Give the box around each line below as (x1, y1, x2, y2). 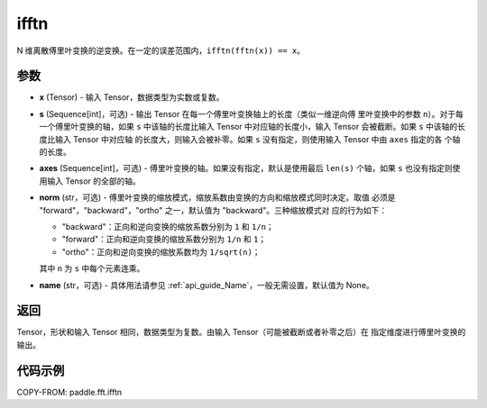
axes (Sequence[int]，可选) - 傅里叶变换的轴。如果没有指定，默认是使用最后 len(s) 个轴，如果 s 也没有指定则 (39, 163, 453, 174)
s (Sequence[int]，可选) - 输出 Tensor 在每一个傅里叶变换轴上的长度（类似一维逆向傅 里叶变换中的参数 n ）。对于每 (39, 108, 464, 119)
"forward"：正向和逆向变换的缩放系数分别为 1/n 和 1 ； (61, 234, 267, 245)
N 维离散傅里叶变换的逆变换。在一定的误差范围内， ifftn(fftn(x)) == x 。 (16, 45, 306, 56)
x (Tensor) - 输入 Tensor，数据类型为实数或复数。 (39, 92, 225, 103)
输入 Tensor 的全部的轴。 (46, 176, 142, 186)
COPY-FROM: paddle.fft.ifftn (16, 386, 123, 397)
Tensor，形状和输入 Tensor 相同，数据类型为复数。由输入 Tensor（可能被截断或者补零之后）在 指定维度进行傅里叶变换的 (16, 327, 466, 338)
